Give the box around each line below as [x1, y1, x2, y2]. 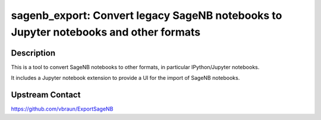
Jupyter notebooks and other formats [11, 25, 201, 38]
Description [11, 48, 56, 58]
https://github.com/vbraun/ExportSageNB [11, 105, 114, 112]
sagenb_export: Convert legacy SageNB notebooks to [11, 9, 282, 22]
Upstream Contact [11, 90, 81, 100]
